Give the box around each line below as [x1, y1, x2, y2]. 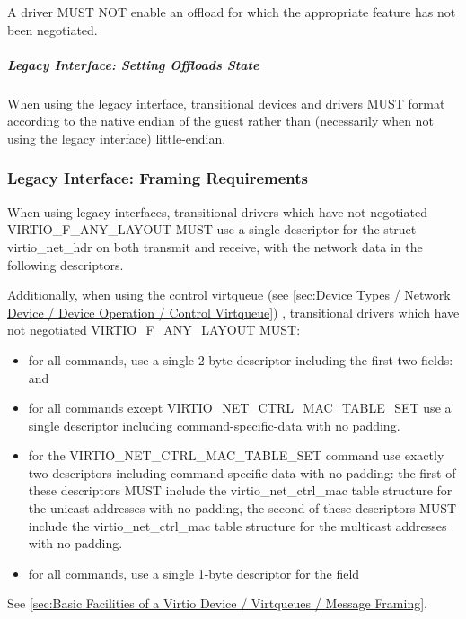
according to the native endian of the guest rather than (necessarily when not [7, 111, 434, 130]
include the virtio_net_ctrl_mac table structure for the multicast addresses [28, 516, 447, 535]
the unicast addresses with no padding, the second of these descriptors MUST [28, 499, 457, 518]
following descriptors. [7, 255, 124, 274]
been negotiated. [7, 20, 98, 39]
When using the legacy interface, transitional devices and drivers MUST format [7, 93, 445, 112]
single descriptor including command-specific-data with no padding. [28, 415, 400, 434]
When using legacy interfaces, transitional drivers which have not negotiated [7, 202, 427, 221]
